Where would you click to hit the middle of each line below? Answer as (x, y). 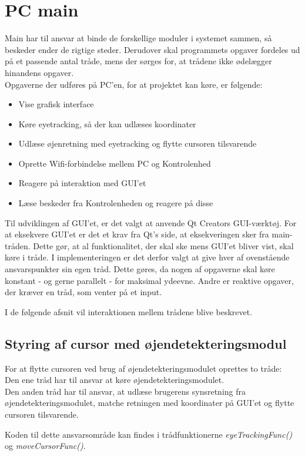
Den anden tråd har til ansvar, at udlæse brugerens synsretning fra (125, 391)
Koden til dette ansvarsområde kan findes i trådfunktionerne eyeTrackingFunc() (149, 434)
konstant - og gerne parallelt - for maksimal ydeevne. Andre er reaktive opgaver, (149, 280)
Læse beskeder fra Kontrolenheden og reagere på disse (116, 203)
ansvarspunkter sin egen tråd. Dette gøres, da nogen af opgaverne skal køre (140, 269)
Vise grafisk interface (56, 104)
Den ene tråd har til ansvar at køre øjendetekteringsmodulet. (115, 380)
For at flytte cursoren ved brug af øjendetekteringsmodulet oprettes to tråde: (143, 368)
